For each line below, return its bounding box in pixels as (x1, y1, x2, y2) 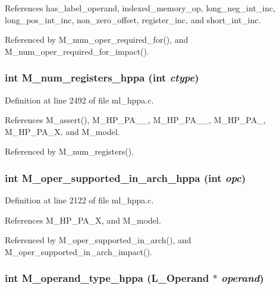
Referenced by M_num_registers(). (5, 145, 134, 158)
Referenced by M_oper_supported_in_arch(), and (5, 234, 191, 246)
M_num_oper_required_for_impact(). (5, 45, 149, 57)
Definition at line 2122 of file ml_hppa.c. (5, 194, 154, 206)
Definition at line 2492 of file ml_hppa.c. (5, 93, 154, 106)
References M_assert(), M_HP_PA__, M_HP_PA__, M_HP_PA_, (5, 114, 266, 126)
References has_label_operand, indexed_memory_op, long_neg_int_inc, (5, 2, 276, 14)
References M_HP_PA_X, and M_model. (5, 213, 161, 226)
